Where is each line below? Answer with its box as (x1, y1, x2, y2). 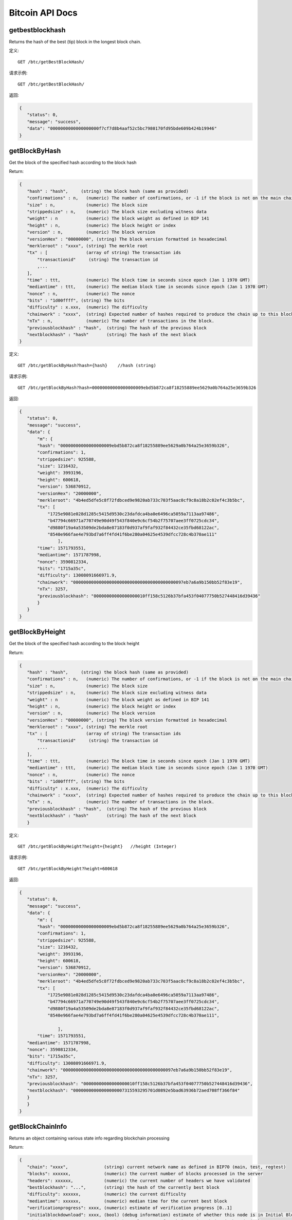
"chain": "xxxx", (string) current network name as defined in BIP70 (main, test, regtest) (27, 1164, 287, 1170)
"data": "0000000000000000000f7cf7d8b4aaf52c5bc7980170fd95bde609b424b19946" (27, 126, 217, 131)
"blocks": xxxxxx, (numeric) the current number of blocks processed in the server (27, 1171, 263, 1177)
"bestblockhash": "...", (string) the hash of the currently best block (27, 1185, 220, 1190)
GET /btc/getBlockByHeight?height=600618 (18, 866, 118, 871)
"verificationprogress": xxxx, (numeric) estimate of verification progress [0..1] (27, 1205, 233, 1211)
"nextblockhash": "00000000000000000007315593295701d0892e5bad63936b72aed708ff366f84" (27, 1088, 240, 1093)
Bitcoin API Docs (9, 7, 78, 18)
